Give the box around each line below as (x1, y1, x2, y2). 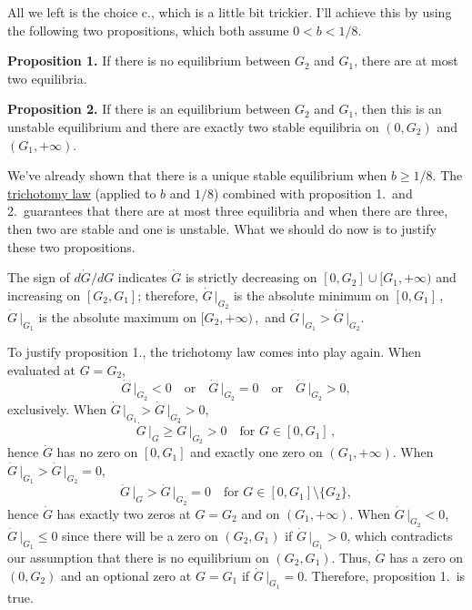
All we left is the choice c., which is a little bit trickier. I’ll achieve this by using (7, 3, 452, 21)
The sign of (7, 268, 70, 287)
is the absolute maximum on (38, 307, 197, 326)
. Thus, (331, 547, 371, 566)
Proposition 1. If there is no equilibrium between (7, 51, 291, 70)
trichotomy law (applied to (7, 183, 156, 202)
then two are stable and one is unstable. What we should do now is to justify (7, 219, 437, 238)
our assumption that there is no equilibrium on (7, 547, 269, 566)
